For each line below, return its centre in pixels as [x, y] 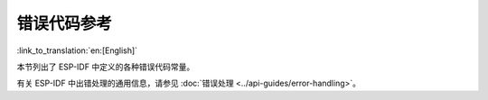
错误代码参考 [65, 23]
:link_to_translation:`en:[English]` [77, 50]
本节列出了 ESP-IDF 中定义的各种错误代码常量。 [106, 67]
